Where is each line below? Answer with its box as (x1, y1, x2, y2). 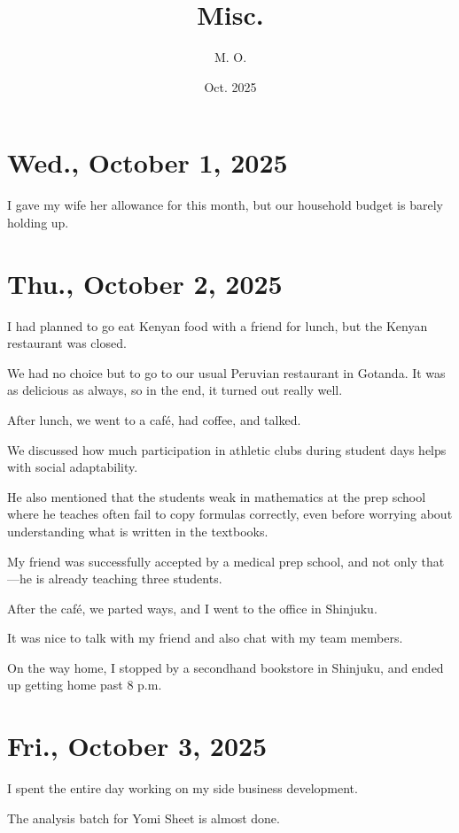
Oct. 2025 (204, 77, 257, 96)
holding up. (7, 212, 69, 231)
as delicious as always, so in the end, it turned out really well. (7, 381, 343, 399)
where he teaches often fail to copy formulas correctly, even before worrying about (7, 505, 453, 523)
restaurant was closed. (7, 334, 127, 352)
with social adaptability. (7, 458, 138, 476)
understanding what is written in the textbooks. (7, 521, 268, 540)
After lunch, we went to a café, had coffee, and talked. (7, 410, 301, 428)
